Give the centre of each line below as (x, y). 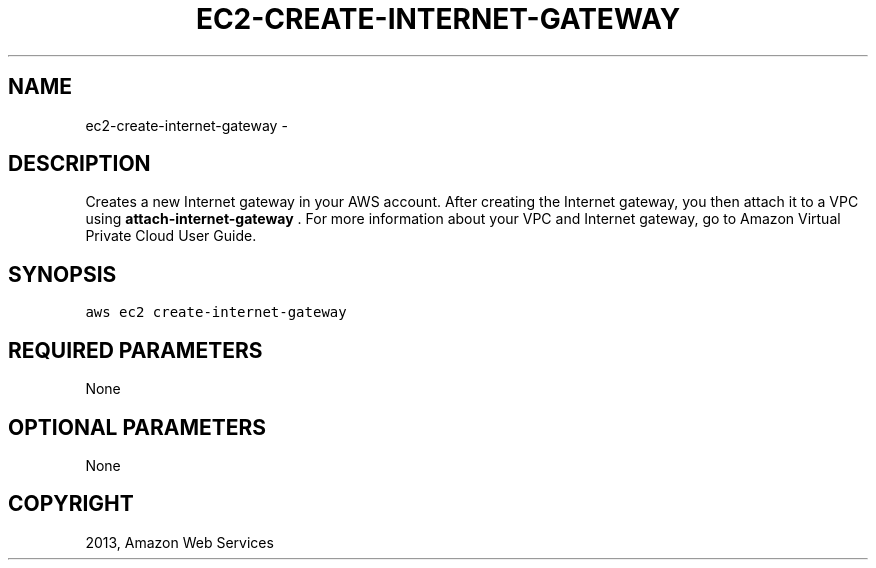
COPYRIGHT (71, 504)
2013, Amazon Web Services (179, 542)
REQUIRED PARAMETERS (135, 350)
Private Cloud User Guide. (171, 236)
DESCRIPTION (79, 164)
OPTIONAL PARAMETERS (137, 427)
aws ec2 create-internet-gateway (216, 312)
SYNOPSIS (62, 274)
